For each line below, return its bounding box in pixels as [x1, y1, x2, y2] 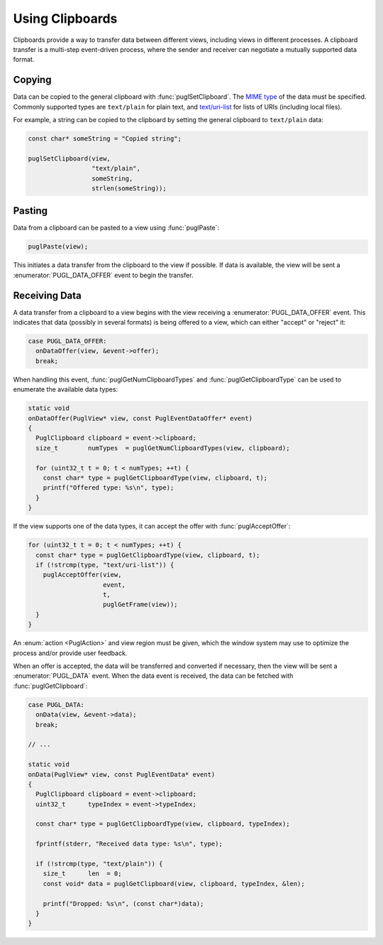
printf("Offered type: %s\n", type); [43, 484, 174, 492]
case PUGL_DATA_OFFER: [28, 337, 107, 345]
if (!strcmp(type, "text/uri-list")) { [35, 561, 174, 568]
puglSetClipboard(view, [28, 154, 111, 163]
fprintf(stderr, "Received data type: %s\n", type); [35, 840, 223, 848]
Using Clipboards [13, 11, 118, 26]
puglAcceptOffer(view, [43, 571, 122, 579]
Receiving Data [13, 289, 82, 301]
